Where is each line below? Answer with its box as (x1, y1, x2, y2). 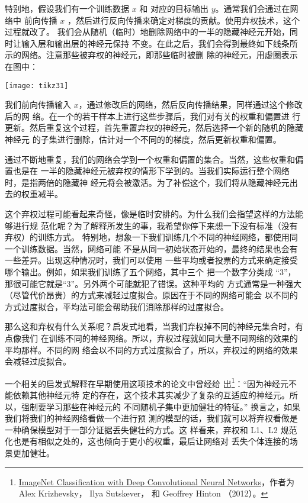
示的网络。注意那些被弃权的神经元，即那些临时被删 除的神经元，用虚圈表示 (5, 49, 298, 61)
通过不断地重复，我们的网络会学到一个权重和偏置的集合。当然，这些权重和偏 (5, 153, 303, 165)
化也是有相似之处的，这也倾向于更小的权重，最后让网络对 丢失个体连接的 (5, 435, 290, 447)
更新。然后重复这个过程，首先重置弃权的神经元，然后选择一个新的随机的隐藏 (5, 121, 303, 134)
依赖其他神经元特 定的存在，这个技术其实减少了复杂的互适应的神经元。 (12, 388, 290, 401)
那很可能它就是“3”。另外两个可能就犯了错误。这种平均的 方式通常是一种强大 (5, 277, 301, 289)
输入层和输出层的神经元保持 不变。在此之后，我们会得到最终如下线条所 (21, 37, 298, 49)
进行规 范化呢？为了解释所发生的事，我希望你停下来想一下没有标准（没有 (12, 219, 298, 231)
